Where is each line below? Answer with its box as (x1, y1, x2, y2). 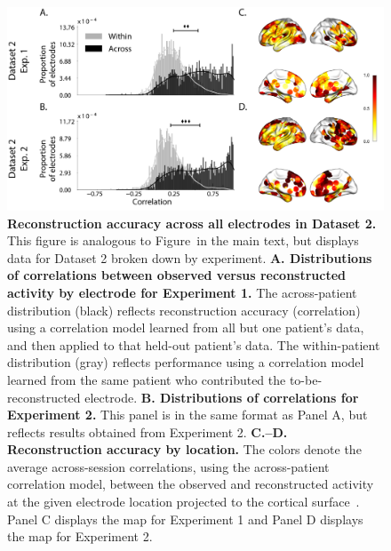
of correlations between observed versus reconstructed (7, 266, 347, 284)
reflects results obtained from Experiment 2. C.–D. (7, 422, 288, 441)
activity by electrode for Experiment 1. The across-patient (7, 283, 357, 301)
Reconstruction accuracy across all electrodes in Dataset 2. (7, 213, 377, 232)
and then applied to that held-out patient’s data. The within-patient (7, 335, 380, 354)
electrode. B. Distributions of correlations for (84, 387, 359, 406)
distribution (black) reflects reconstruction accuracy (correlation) (7, 300, 361, 319)
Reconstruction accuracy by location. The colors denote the (7, 440, 362, 459)
